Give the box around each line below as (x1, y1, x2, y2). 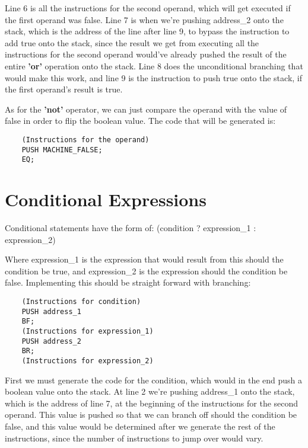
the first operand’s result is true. (5, 83, 123, 95)
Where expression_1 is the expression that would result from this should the (5, 253, 284, 265)
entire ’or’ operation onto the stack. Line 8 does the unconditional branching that (5, 59, 303, 72)
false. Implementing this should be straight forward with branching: (5, 276, 251, 289)
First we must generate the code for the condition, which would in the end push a (5, 373, 303, 386)
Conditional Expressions (5, 187, 207, 212)
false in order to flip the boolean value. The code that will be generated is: (5, 114, 276, 127)
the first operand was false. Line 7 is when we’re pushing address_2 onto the (5, 13, 284, 25)
